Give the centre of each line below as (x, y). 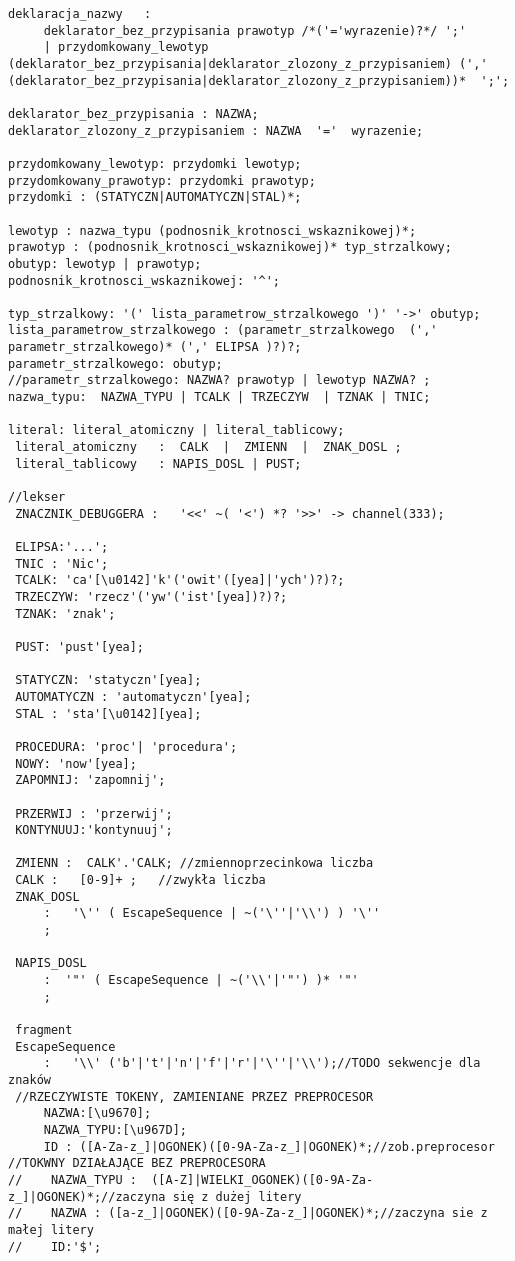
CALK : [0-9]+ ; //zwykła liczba (140, 880)
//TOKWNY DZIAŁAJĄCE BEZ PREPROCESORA (137, 1163)
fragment (44, 1030)
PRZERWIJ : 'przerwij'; (94, 813)
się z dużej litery (237, 1196)
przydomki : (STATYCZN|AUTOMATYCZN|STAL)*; (155, 197)
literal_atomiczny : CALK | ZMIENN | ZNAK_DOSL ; (208, 447)
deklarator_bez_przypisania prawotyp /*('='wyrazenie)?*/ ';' (255, 30)
